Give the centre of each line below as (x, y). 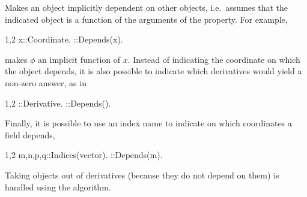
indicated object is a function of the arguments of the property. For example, (146, 19)
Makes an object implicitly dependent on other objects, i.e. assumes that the (146, 7)
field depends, (30, 134)
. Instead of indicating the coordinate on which (214, 59)
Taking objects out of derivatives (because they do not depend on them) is (142, 175)
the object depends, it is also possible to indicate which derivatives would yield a (153, 71)
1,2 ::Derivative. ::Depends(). (58, 103)
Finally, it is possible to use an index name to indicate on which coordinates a (148, 123)
